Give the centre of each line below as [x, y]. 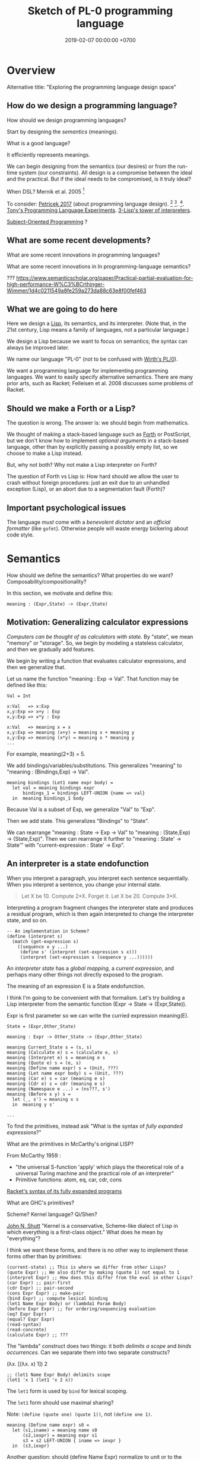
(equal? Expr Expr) [31, 1319]
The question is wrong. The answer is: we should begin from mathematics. [98, 423]
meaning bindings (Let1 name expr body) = [60, 782]
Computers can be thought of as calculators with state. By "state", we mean [100, 637]
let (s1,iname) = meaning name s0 [55, 1430]
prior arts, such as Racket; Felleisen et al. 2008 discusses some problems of [100, 383]
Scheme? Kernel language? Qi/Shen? [52, 1214]
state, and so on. [27, 920]
